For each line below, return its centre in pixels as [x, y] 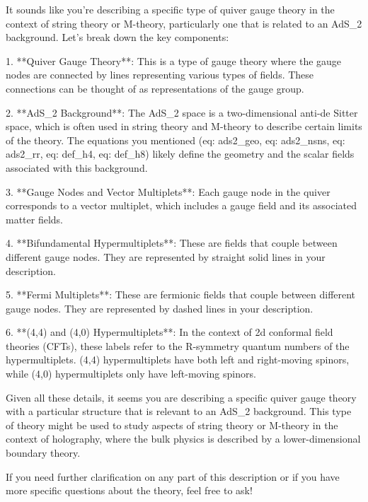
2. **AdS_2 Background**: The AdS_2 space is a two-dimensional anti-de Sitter [182, 112]
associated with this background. [77, 167]
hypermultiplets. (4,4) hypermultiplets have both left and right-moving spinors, [178, 360]
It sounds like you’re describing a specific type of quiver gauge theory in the [170, 9]
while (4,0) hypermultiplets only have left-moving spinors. [131, 374]
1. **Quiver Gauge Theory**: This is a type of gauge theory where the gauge [174, 60]
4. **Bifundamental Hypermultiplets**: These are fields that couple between [172, 243]
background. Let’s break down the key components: [117, 37]
